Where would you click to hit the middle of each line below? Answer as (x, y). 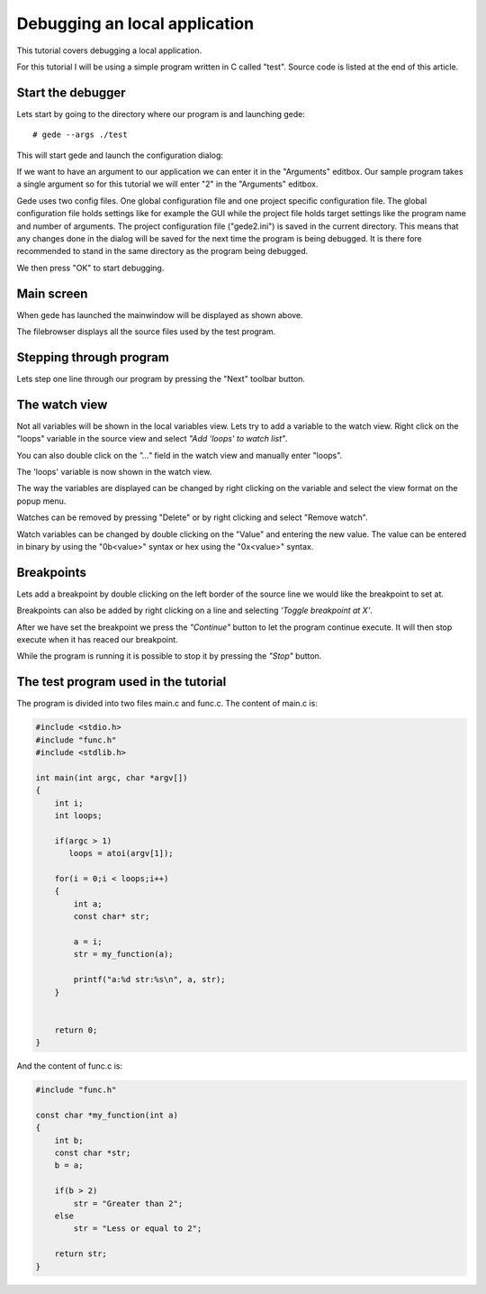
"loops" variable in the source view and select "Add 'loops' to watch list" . (152, 439)
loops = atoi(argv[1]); (121, 853)
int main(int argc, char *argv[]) (112, 778)
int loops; (78, 816)
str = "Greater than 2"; (128, 1203)
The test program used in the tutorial (121, 682)
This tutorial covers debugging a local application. (109, 50)
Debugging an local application (135, 23)
